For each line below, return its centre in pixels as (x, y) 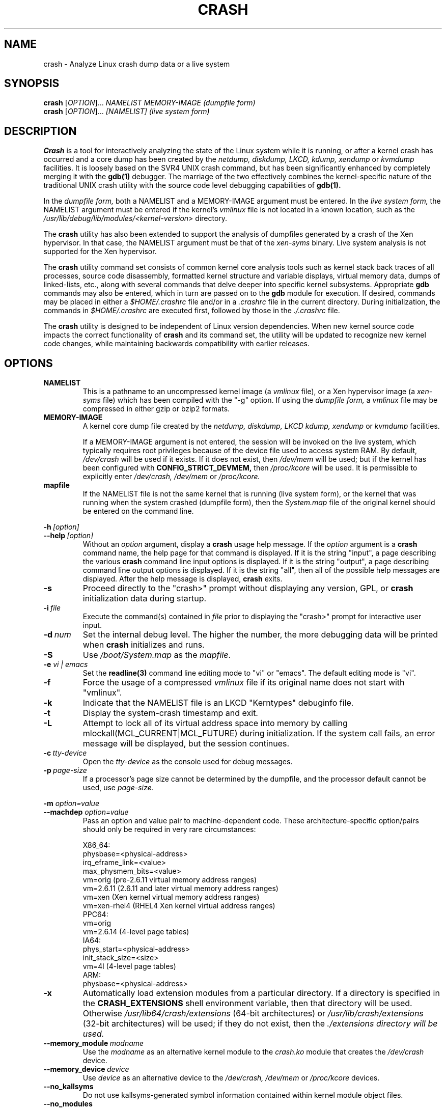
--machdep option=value (86, 812)
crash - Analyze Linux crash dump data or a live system (137, 64)
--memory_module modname (94, 1043)
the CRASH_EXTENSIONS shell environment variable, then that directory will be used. (247, 1003)
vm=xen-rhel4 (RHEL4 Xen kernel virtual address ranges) (179, 906)
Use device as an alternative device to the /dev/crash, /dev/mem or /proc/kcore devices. (231, 1078)
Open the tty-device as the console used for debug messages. (188, 762)
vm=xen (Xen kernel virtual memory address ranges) (171, 897)
